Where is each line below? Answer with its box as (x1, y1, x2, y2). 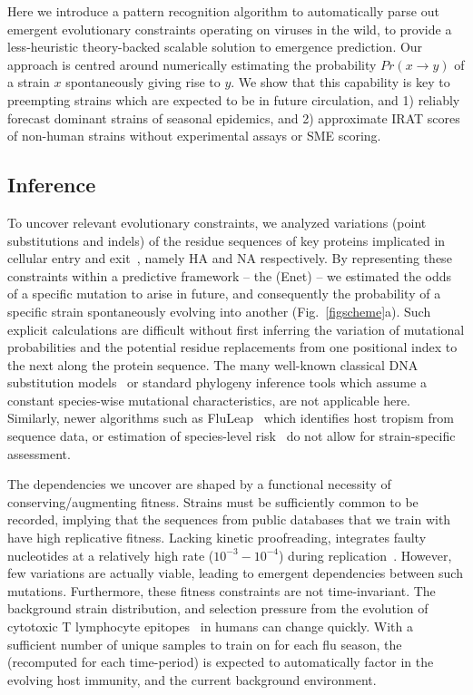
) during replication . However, (279, 545, 452, 564)
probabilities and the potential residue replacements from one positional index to (7, 338, 458, 357)
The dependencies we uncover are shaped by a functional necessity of (7, 475, 391, 494)
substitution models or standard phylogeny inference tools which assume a (7, 373, 427, 392)
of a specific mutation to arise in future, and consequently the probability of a (7, 284, 441, 303)
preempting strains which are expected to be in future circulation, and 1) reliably (7, 90, 460, 109)
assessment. (7, 444, 71, 463)
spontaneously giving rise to (65, 73, 221, 92)
